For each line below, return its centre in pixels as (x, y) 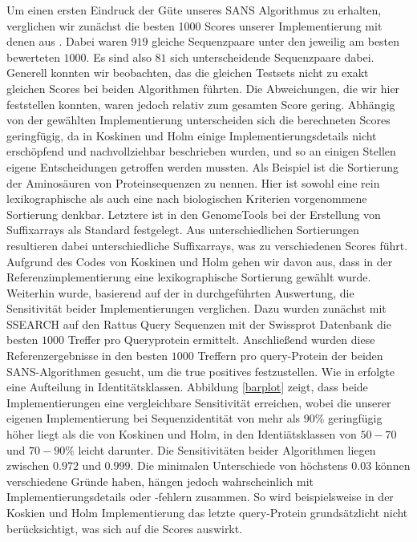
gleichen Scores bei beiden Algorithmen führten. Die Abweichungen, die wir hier (203, 88)
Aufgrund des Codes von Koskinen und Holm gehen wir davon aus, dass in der (200, 261)
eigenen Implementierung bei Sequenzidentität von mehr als (154, 418)
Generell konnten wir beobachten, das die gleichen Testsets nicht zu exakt (188, 73)
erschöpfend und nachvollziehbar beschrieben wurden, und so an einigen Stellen (201, 151)
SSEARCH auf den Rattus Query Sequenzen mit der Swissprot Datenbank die (199, 324)
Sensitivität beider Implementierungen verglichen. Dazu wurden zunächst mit (196, 308)
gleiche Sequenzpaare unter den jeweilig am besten (276, 41)
